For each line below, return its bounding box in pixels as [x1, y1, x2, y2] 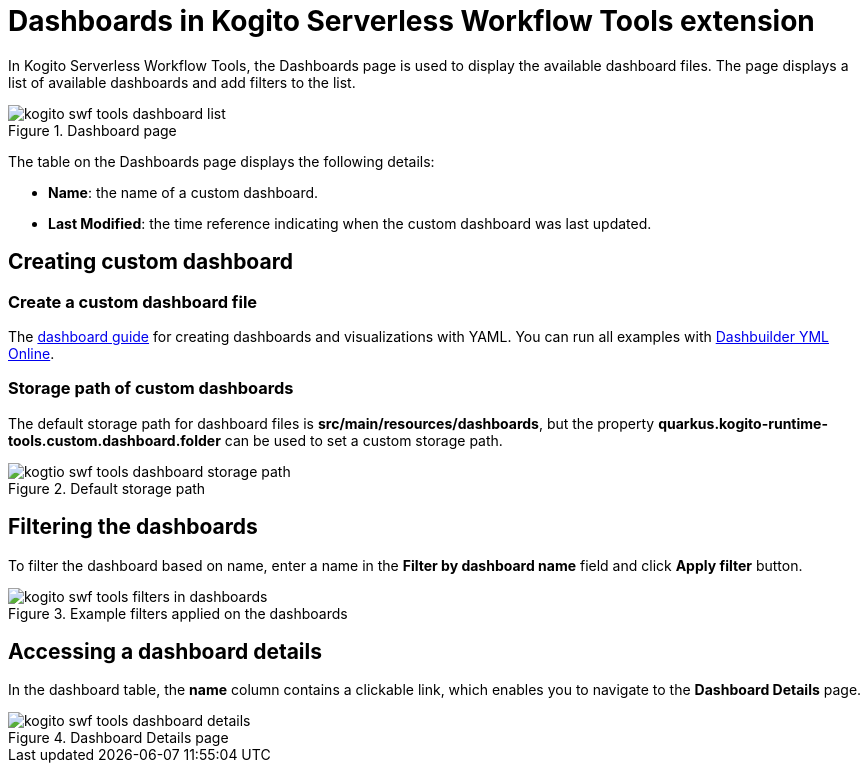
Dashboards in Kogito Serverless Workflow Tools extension [8, 4, 815, 38]
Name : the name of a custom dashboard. [48, 183, 319, 201]
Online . [8, 344, 55, 362]
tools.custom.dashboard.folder [8, 431, 221, 449]
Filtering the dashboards [8, 514, 258, 540]
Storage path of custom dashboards [8, 378, 294, 399]
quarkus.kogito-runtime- [658, 414, 828, 432]
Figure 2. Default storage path [8, 479, 206, 497]
